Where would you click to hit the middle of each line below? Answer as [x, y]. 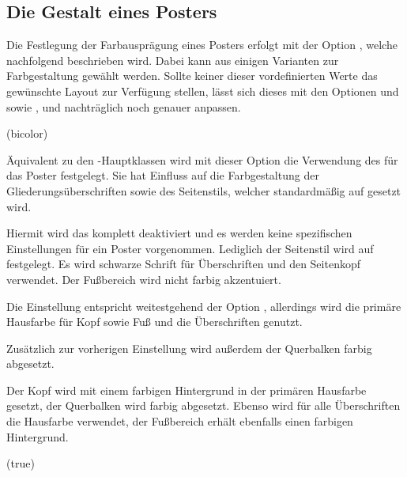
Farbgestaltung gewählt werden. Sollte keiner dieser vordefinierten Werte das [192, 76]
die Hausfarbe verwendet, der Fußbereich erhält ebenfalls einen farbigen [180, 421]
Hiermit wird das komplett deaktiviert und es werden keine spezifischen [179, 233]
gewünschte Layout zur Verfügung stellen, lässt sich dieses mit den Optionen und [203, 91]
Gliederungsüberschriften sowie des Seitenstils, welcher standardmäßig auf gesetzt [204, 190]
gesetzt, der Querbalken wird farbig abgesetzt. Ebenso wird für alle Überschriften [203, 405]
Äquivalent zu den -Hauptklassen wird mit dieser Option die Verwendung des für [202, 159]
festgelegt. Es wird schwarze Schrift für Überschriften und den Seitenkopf [183, 264]
